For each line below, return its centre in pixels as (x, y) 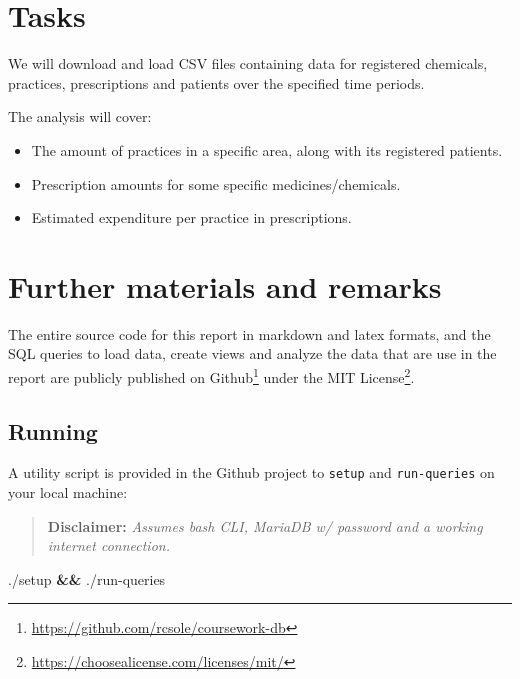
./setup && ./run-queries (87, 578)
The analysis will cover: (80, 116)
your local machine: (68, 492)
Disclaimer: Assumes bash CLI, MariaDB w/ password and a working (265, 525)
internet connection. (108, 545)
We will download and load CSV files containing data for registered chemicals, (248, 63)
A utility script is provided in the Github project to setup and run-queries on (251, 472)
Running (53, 430)
